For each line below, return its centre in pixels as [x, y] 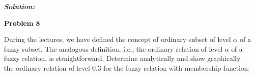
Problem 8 [22, 23]
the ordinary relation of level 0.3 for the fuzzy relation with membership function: [127, 67]
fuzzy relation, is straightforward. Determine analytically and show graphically [122, 58]
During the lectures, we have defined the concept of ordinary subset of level [117, 39]
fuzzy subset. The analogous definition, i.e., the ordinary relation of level [113, 48]
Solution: [19, 6]
